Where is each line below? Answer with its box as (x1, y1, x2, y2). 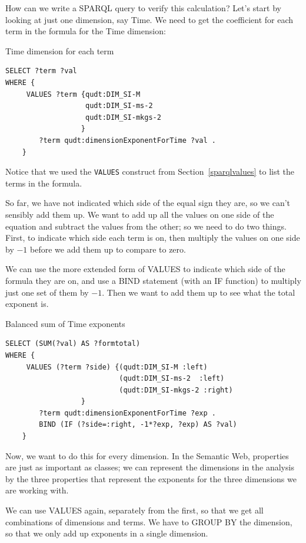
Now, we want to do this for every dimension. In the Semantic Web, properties (5, 449, 289, 462)
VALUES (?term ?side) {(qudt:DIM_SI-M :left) (26, 362, 208, 371)
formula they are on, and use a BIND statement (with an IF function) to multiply (5, 274, 301, 286)
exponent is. (5, 297, 49, 310)
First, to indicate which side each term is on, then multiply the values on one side (5, 231, 300, 244)
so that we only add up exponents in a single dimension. (5, 527, 208, 539)
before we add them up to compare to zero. (30, 243, 186, 255)
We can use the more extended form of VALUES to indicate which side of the (5, 263, 285, 275)
